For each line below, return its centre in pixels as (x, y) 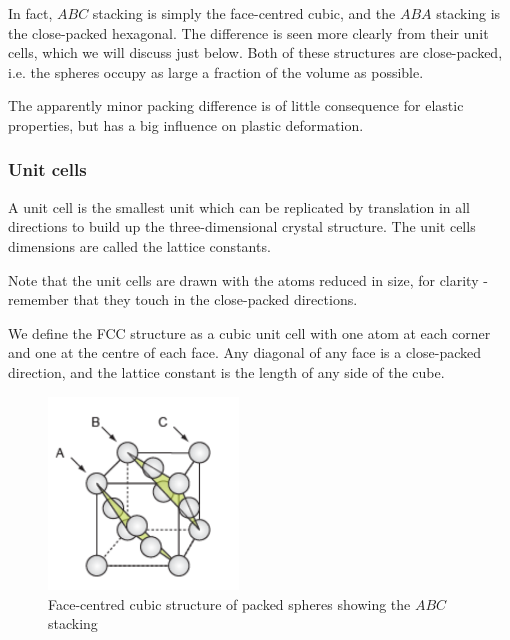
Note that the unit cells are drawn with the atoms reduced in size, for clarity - (248, 279)
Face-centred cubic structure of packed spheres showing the (229, 603)
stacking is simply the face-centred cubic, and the (244, 13)
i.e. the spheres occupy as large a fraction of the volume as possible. (216, 71)
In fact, (30, 13)
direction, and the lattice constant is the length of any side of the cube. (226, 371)
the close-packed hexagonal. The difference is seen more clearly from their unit (248, 32)
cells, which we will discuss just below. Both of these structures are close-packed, (255, 52)
